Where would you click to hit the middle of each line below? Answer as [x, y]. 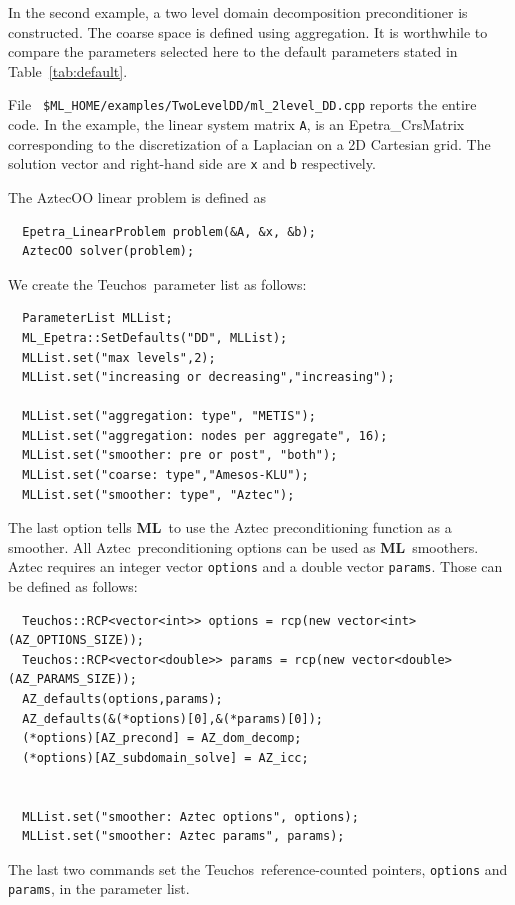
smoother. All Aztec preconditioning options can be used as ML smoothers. [243, 546]
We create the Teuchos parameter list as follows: [157, 283]
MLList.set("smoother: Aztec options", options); [190, 816]
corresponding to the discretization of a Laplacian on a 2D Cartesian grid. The [249, 143]
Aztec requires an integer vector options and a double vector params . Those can [255, 566]
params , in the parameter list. [99, 888]
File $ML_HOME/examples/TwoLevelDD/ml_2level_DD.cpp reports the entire [242, 104]
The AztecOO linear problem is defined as [137, 196]
